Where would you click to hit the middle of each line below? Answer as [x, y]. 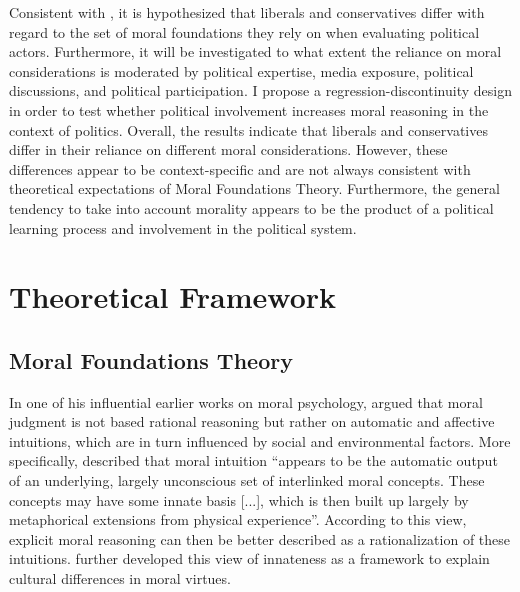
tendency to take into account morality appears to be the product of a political [251, 207]
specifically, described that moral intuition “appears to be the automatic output [253, 460]
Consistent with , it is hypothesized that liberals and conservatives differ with [247, 12]
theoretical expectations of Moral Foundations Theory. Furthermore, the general [254, 188]
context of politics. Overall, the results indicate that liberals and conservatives [248, 129]
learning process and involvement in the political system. [183, 227]
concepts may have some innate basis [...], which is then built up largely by [239, 499]
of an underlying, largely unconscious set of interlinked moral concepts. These [247, 480]
